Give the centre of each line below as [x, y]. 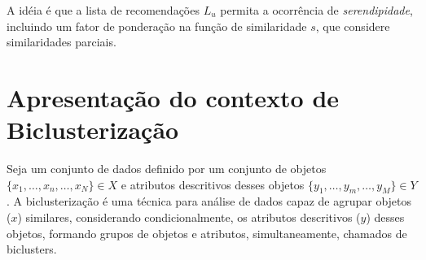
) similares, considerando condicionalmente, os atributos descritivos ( [189, 217]
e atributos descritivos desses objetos [213, 184]
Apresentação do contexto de [173, 97]
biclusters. [32, 249]
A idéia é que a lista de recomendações [103, 10]
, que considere [353, 26]
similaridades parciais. [61, 42]
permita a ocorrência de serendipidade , [316, 10]
